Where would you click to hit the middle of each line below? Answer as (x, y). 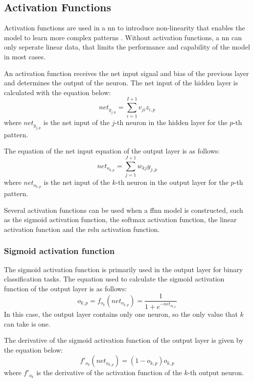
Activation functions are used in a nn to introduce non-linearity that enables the (125, 28)
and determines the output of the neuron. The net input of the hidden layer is (121, 83)
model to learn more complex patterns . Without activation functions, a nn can (123, 37)
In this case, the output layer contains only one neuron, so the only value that (121, 314)
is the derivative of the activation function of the (109, 372)
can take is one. (27, 323)
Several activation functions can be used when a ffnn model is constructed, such (124, 210)
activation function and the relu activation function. (82, 229)
